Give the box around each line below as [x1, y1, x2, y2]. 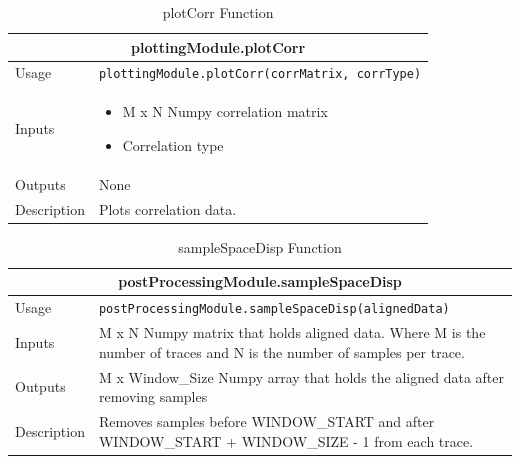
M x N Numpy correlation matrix [122, 101, 328, 122]
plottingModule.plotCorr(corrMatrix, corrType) [98, 67, 422, 82]
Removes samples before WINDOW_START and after [98, 410, 435, 431]
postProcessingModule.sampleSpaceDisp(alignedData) [98, 302, 450, 317]
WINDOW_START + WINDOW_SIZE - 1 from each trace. [98, 430, 474, 451]
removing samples [98, 386, 208, 407]
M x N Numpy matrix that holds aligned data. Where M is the [98, 322, 486, 343]
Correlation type [122, 134, 224, 155]
